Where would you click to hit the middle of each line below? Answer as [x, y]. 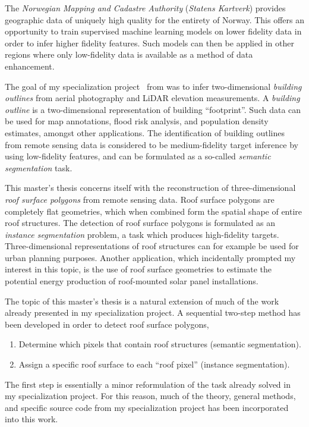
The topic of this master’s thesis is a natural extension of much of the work [142, 301]
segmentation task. [39, 167]
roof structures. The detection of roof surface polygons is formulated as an [140, 223]
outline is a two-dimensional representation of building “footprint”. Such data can [153, 109]
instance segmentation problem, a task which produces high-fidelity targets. [142, 234]
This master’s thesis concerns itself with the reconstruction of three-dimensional [150, 188]
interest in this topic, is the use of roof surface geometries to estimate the [138, 269]
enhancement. [30, 66]
